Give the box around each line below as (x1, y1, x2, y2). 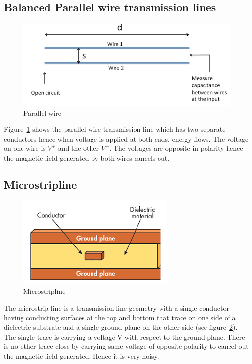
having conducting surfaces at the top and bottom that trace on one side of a (4, 312, 236, 322)
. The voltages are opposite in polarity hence (109, 143, 243, 153)
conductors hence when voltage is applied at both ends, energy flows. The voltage (4, 133, 249, 144)
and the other (58, 143, 99, 153)
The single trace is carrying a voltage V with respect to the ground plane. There (4, 331, 245, 341)
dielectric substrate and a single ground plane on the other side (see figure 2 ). (4, 322, 238, 332)
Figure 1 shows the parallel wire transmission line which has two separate (4, 124, 226, 134)
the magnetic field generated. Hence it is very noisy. (4, 350, 159, 361)
